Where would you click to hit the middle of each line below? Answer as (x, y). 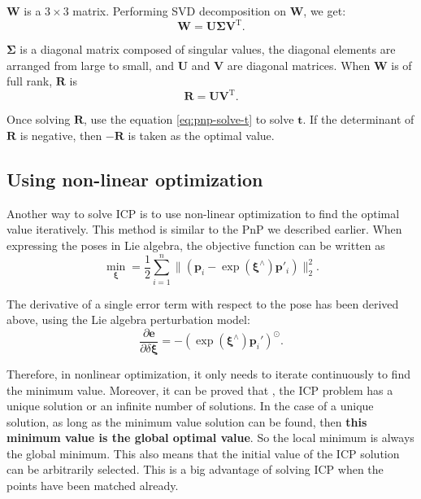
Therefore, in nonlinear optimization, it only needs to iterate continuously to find (208, 373)
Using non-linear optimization (135, 179)
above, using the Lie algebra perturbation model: (128, 320)
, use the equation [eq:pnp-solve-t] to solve (189, 119)
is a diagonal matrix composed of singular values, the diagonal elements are (208, 49)
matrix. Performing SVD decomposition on (180, 11)
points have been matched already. (93, 486)
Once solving (39, 119)
